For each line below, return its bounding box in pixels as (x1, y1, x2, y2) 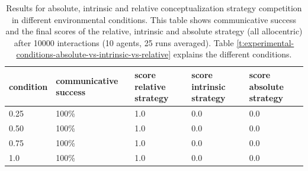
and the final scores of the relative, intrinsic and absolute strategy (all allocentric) (5, 25, 303, 37)
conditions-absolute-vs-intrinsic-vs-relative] (16, 48, 171, 60)
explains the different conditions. (173, 48, 292, 60)
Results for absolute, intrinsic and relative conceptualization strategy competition (6, 2, 302, 14)
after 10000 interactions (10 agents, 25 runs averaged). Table (14, 36, 234, 49)
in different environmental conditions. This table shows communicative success (11, 13, 297, 25)
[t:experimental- (236, 36, 294, 49)
